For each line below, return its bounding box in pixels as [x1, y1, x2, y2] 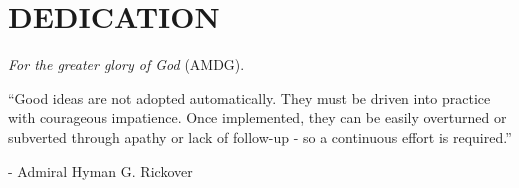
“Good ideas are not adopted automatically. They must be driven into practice [8, 87, 491, 108]
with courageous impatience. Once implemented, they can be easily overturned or [8, 107, 507, 128]
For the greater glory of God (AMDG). [8, 54, 245, 75]
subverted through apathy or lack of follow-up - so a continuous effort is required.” [8, 126, 512, 147]
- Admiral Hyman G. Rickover [8, 160, 193, 181]
